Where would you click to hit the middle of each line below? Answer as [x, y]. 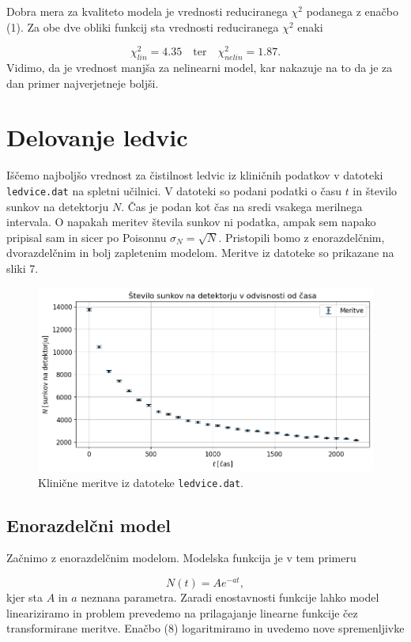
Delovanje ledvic [97, 137]
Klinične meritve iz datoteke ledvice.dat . [141, 482]
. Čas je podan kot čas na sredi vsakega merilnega [242, 206]
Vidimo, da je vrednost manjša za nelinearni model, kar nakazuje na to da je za [200, 68]
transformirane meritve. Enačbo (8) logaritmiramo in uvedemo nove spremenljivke [205, 628]
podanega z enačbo [352, 11]
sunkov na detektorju [58, 206]
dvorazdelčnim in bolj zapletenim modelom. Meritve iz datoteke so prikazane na [200, 253]
